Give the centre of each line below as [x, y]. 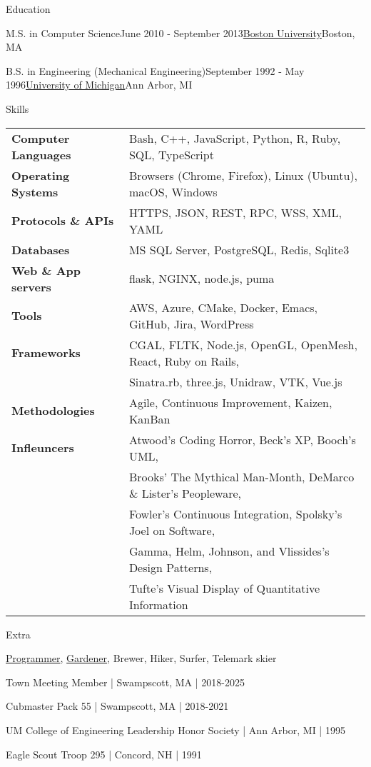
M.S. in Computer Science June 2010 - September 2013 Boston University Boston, [181, 32]
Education [28, 9]
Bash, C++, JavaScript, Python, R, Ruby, [235, 138]
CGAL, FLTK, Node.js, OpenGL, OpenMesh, [243, 344]
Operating [41, 175]
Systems [35, 191]
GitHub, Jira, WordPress [191, 324]
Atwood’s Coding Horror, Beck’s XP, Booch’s [242, 439]
